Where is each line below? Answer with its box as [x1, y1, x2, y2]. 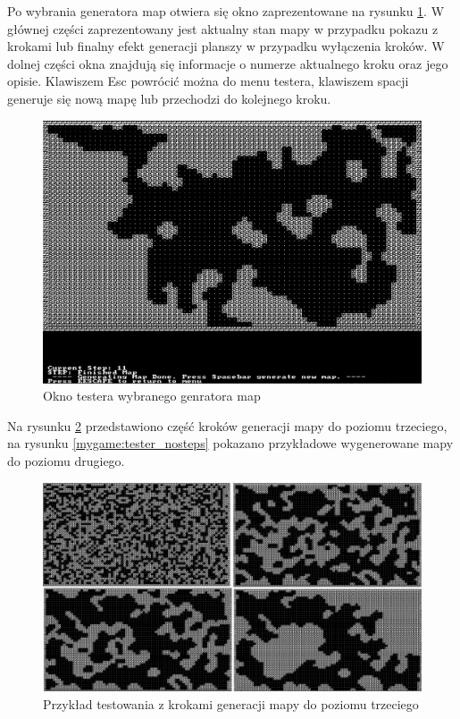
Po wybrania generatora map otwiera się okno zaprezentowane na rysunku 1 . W [7, 2, 445, 20]
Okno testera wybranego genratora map [43, 386, 261, 405]
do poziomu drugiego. [7, 451, 125, 469]
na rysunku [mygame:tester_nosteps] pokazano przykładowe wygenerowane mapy [7, 434, 454, 453]
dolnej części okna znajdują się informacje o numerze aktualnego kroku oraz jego [7, 54, 448, 72]
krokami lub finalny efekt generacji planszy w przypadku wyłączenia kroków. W [7, 37, 445, 55]
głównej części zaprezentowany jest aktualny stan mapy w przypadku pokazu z [7, 19, 439, 38]
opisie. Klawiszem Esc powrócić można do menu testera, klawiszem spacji [7, 72, 409, 90]
